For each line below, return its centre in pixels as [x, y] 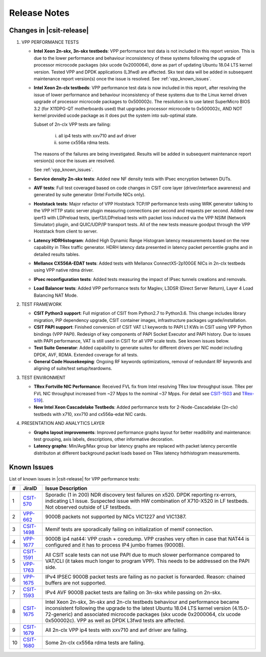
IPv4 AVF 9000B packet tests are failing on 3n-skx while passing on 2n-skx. [133, 592]
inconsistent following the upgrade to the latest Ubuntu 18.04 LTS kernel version [138, 608]
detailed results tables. [57, 254]
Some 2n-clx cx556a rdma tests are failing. [95, 643]
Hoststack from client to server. [66, 231]
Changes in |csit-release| [49, 30]
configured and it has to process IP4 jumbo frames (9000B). [115, 545]
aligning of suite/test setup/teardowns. [73, 368]
